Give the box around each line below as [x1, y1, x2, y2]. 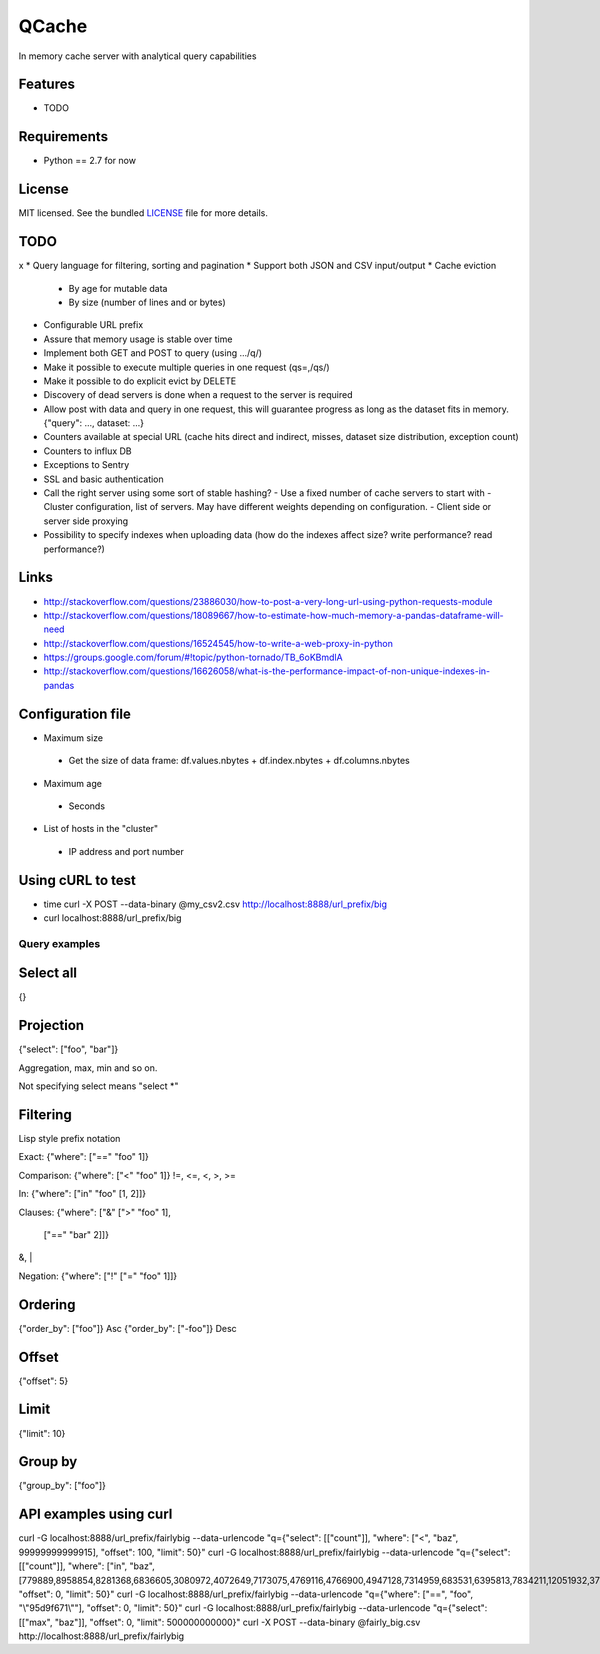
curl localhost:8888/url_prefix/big [43, 912, 182, 924]
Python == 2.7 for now [43, 155, 137, 167]
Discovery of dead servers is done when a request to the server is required [43, 389, 353, 401]
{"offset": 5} [18, 1375, 69, 1387]
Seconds [68, 800, 105, 812]
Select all [18, 965, 78, 982]
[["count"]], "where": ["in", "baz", [18, 1560, 155, 1572]
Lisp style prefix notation [18, 1133, 121, 1145]
